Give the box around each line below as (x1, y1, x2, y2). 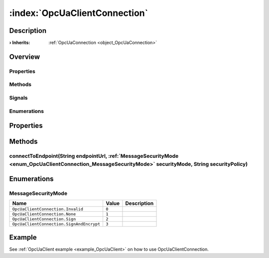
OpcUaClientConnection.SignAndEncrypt (12, 222, 101, 227)
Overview (9, 52, 40, 61)
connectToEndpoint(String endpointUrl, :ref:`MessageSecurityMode (9, 152, 179, 159)
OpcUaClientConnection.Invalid (12, 207, 83, 212)
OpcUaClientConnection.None (12, 212, 76, 217)
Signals (9, 94, 28, 101)
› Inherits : (9, 40, 30, 46)
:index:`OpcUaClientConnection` (9, 7, 148, 18)
